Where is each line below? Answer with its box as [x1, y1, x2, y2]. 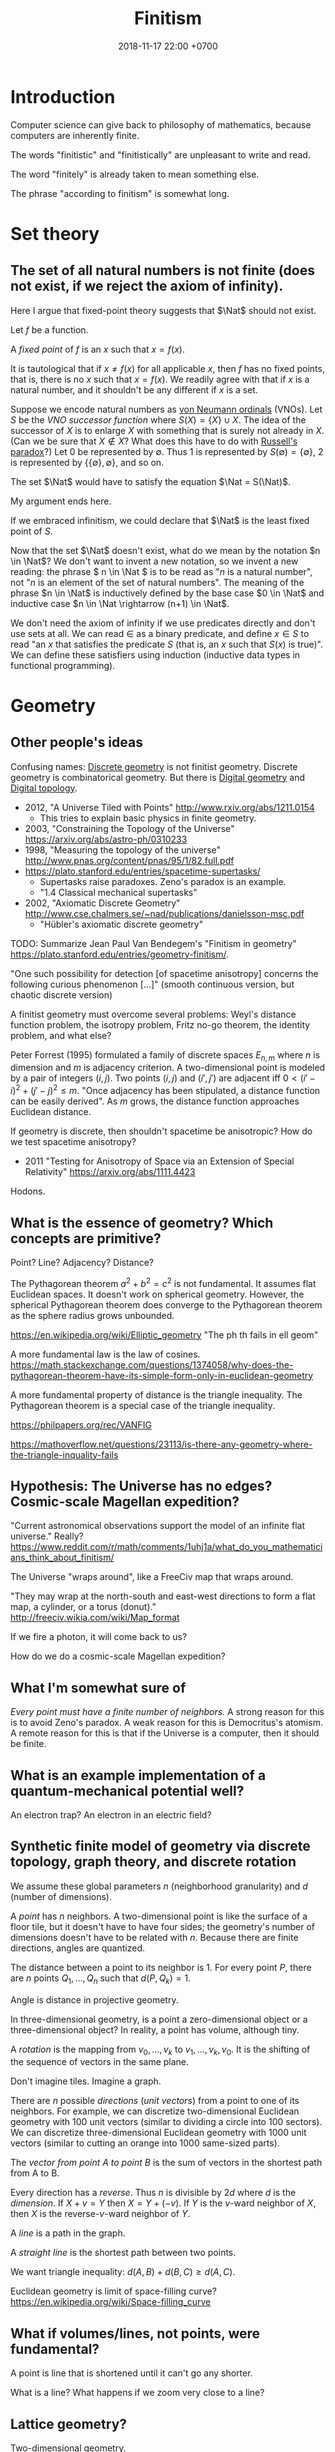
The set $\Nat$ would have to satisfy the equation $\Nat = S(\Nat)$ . [10, 475, 292, 487]
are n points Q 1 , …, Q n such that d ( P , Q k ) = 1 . [10, 1972, 192, 1986]
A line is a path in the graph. [10, 2227, 126, 2239]
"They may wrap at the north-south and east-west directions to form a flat [10, 1590, 316, 1602]
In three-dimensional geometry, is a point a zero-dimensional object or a [10, 2013, 308, 2025]
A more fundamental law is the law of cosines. [10, 1348, 201, 1360]
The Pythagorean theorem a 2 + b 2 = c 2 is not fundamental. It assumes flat [10, 1275, 317, 1289]
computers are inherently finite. [10, 129, 140, 141]
